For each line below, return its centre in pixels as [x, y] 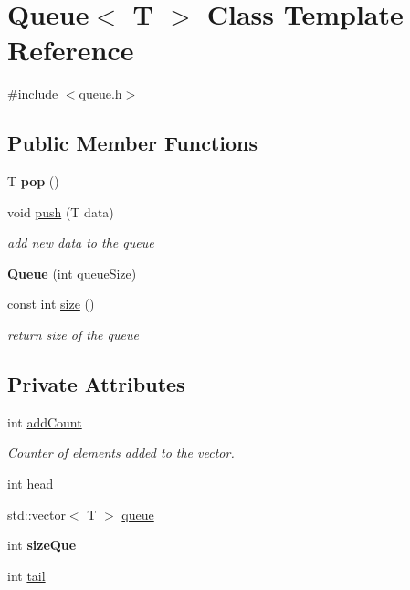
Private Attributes [96, 384]
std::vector [37, 514]
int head [31, 484]
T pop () [33, 181]
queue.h [100, 94]
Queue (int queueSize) [72, 273]
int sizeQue [42, 545]
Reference [71, 50]
